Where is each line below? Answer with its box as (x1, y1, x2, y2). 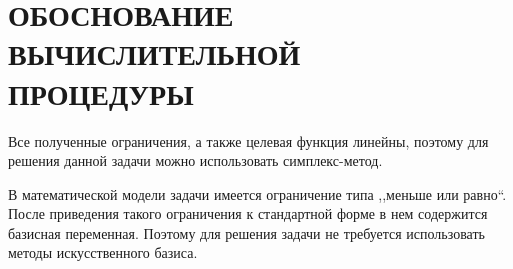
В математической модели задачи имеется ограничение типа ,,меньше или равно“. (8, 183, 507, 204)
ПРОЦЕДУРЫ (8, 72, 194, 113)
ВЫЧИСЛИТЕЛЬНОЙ (8, 33, 301, 74)
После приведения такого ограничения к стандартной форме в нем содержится (8, 203, 488, 224)
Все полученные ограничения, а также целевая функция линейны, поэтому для (8, 130, 489, 151)
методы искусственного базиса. (8, 242, 198, 263)
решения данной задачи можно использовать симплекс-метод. (8, 150, 383, 171)
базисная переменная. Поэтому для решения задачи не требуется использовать (8, 222, 485, 243)
